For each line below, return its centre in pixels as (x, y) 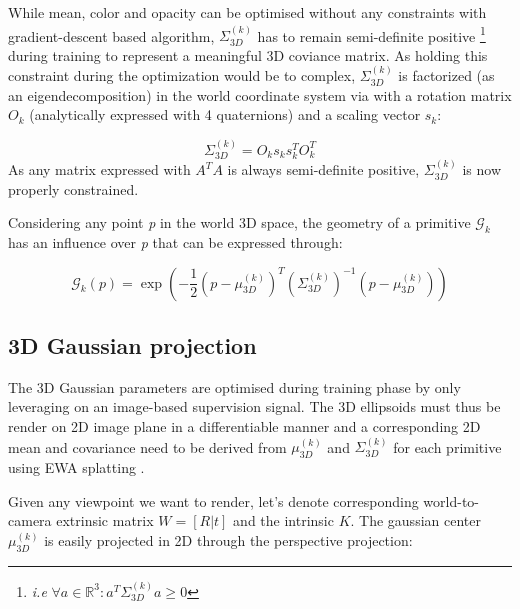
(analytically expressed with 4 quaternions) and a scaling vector (225, 114)
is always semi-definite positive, (323, 169)
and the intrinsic (283, 520)
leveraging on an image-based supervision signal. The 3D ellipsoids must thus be (254, 406)
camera (30, 520)
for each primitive (447, 446)
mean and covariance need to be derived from (147, 446)
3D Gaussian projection (132, 345)
